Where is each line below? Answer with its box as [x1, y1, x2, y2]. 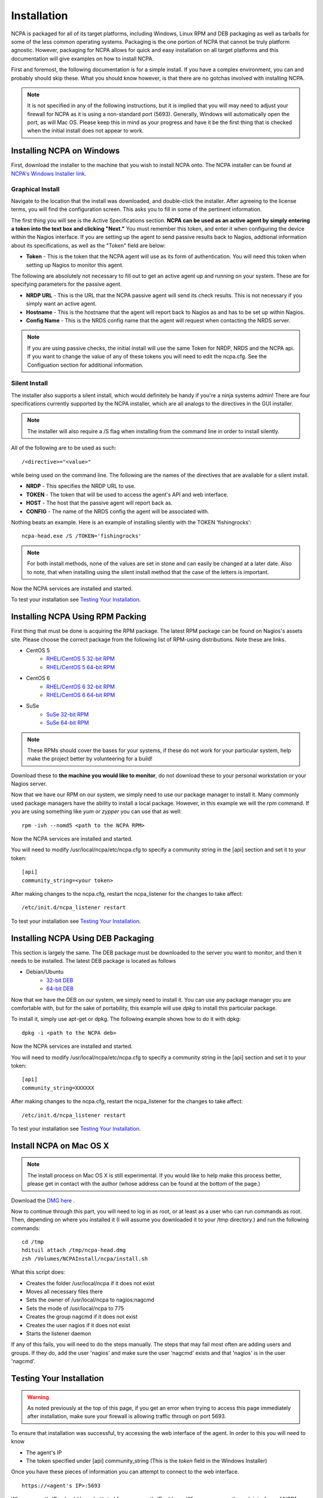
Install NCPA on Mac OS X [11, 1140, 109, 1150]
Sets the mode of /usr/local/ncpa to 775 [26, 1304, 124, 1312]
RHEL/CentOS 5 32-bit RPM [46, 655, 115, 662]
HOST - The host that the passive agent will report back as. [26, 499, 173, 506]
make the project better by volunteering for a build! [27, 755, 153, 762]
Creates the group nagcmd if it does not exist [26, 1313, 138, 1321]
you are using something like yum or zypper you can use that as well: [11, 808, 182, 815]
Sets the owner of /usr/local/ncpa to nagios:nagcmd [26, 1296, 155, 1303]
